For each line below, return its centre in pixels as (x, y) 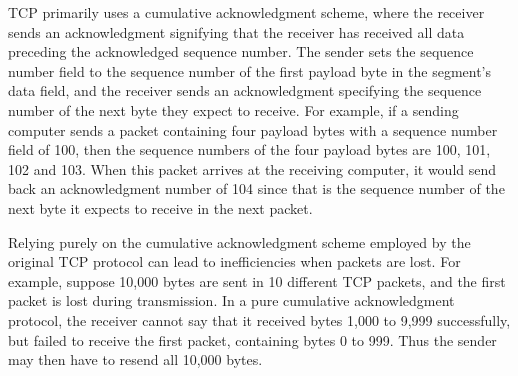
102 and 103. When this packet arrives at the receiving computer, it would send (252, 168)
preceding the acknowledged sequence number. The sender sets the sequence (241, 51)
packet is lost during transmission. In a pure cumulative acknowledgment (231, 300)
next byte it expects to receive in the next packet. (160, 207)
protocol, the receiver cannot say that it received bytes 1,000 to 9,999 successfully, (259, 319)
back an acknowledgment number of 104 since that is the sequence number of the (256, 188)
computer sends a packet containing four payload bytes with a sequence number (253, 129)
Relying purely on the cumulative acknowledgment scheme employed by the (239, 241)
